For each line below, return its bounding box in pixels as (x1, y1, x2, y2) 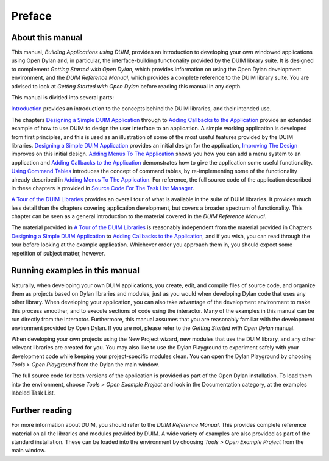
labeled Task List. (11, 389, 55, 396)
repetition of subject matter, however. (11, 249, 105, 257)
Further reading (11, 406, 73, 416)
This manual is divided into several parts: (11, 94, 114, 101)
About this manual (11, 32, 83, 43)
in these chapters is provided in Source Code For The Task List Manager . (11, 184, 194, 191)
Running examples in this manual (11, 265, 140, 276)
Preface (11, 9, 52, 23)
